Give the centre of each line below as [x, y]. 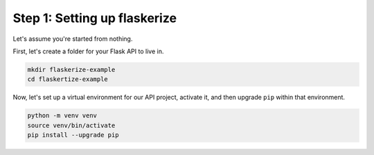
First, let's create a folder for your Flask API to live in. [88, 51]
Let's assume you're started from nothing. [73, 39]
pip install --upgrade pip [73, 135]
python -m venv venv [62, 116]
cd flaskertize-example [68, 79]
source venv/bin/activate [71, 125]
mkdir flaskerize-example [71, 70]
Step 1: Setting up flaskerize [95, 18]
